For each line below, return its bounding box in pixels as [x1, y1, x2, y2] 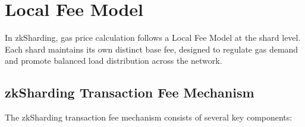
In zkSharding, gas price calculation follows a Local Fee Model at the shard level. [5, 31, 301, 44]
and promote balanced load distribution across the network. [5, 54, 222, 67]
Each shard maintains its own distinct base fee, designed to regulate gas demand [5, 43, 298, 55]
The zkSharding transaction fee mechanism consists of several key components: [5, 111, 293, 123]
